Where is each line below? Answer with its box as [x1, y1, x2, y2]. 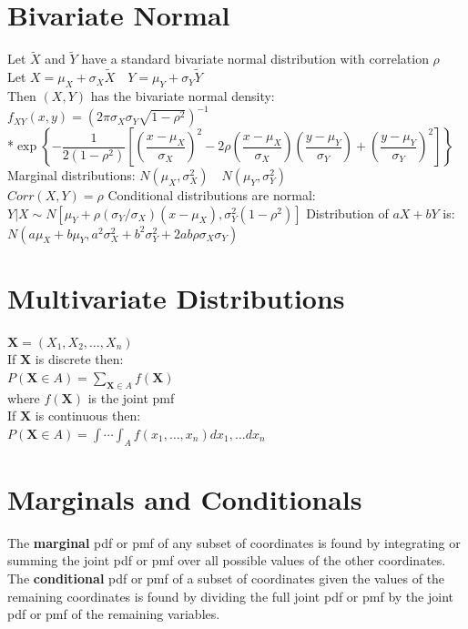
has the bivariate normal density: [90, 86, 275, 105]
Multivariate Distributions [7, 279, 345, 316]
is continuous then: [35, 406, 141, 425]
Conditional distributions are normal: [107, 186, 316, 205]
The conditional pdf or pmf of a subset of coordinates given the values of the [7, 569, 445, 588]
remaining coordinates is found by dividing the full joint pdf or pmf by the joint [7, 586, 453, 605]
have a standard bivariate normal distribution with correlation [81, 49, 429, 68]
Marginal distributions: [7, 166, 136, 185]
